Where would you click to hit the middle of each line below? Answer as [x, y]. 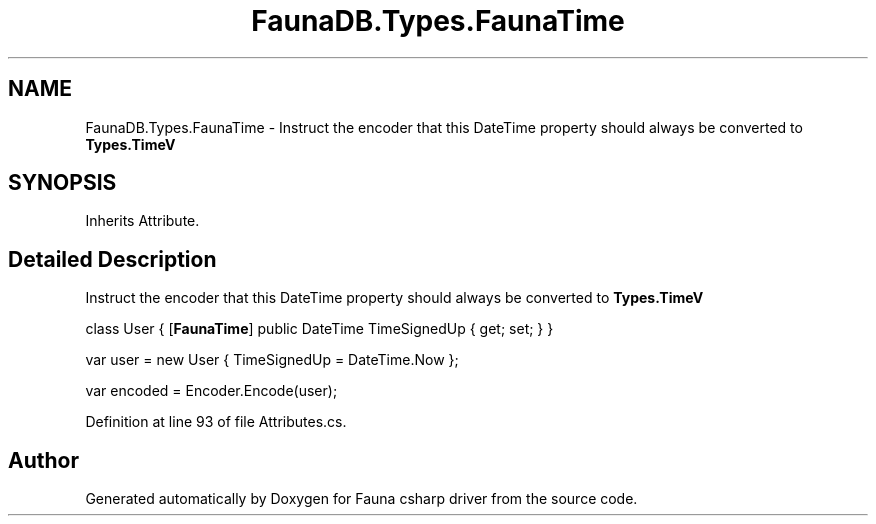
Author [43, 460]
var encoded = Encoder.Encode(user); [211, 391]
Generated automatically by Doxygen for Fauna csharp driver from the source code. [361, 499]
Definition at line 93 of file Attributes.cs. [216, 422]
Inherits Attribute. [142, 221]
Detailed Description [112, 259]
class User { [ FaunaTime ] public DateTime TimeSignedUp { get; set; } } [319, 329]
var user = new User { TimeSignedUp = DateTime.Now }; [272, 360]
